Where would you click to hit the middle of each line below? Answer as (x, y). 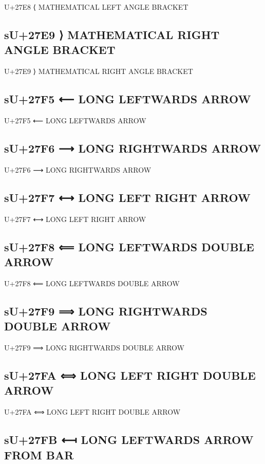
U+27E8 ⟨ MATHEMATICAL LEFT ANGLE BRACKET (96, 7)
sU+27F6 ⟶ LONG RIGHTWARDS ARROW (132, 148)
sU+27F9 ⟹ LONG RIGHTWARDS (106, 311)
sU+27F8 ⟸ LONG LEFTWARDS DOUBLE (129, 246)
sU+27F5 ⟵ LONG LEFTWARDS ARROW (128, 99)
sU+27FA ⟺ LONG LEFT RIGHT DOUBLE (130, 375)
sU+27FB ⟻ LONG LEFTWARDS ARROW (129, 440)
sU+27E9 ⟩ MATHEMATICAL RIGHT (112, 34)
